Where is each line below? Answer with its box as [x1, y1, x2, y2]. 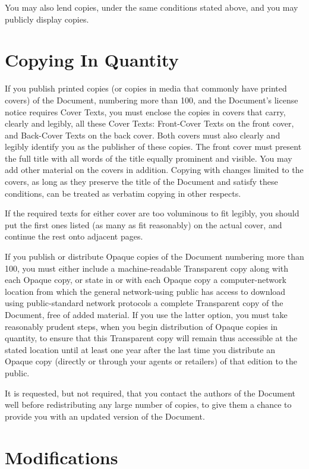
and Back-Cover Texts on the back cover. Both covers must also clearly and [5, 128, 280, 141]
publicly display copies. [5, 12, 89, 25]
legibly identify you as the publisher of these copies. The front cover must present [5, 140, 302, 153]
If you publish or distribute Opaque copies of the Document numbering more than [5, 250, 304, 263]
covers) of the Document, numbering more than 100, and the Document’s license [5, 93, 298, 106]
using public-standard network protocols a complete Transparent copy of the [5, 297, 283, 309]
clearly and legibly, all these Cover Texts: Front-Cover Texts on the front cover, [5, 117, 294, 130]
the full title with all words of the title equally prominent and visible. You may [5, 152, 292, 164]
